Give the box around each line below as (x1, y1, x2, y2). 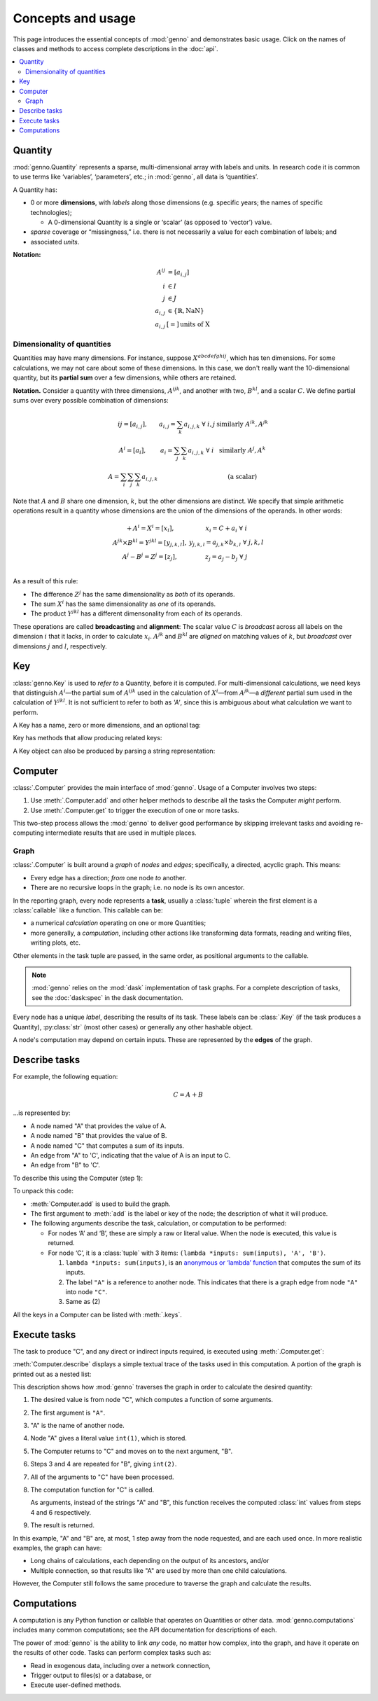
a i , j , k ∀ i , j (183, 420, 216, 430)
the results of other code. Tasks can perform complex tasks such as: (13, 1648, 211, 1657)
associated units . (30, 237, 80, 246)
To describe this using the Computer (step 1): (13, 1174, 143, 1182)
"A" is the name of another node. (30, 1422, 125, 1430)
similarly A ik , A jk (216, 419, 269, 429)
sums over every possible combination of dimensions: (13, 396, 169, 404)
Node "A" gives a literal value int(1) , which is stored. (30, 1434, 187, 1443)
